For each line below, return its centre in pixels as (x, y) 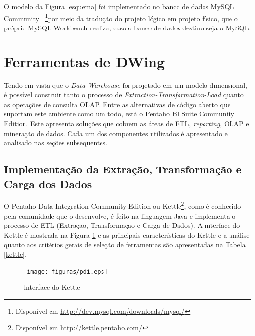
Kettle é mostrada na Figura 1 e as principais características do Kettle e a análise (127, 235)
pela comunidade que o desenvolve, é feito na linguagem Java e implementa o (120, 215)
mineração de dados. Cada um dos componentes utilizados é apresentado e (116, 133)
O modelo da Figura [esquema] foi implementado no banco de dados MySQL (119, 6)
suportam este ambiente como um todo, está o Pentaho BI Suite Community (119, 114)
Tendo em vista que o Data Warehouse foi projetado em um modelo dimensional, (126, 85)
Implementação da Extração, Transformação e (123, 169)
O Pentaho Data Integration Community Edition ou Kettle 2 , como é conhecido (123, 205)
